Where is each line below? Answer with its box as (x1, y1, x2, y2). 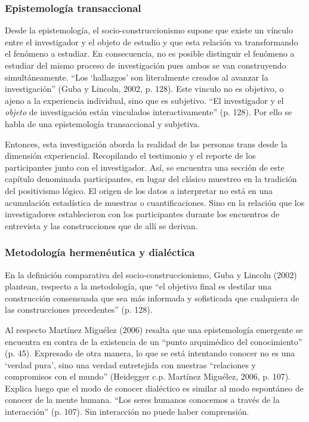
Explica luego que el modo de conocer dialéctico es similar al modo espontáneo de (5, 381, 304, 394)
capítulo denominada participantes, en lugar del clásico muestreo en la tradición (5, 173, 297, 185)
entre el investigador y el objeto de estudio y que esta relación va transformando (5, 35, 298, 48)
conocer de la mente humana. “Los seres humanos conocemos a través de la (5, 393, 280, 406)
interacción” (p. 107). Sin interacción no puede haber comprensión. (5, 405, 249, 418)
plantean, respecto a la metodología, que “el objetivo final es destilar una (5, 280, 272, 292)
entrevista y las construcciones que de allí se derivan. (5, 219, 198, 232)
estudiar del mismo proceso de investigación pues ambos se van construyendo (5, 59, 286, 71)
